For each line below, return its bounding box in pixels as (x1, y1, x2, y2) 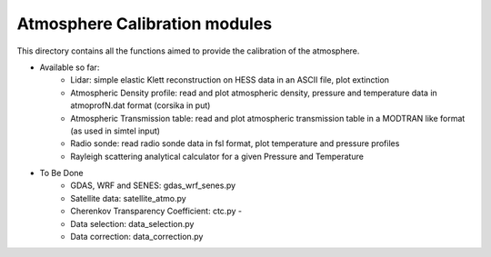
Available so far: (39, 62, 100, 73)
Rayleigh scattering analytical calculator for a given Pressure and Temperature (70, 151, 364, 162)
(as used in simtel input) (70, 125, 161, 136)
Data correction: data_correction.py (70, 232, 204, 242)
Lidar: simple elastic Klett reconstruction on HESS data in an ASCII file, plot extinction (70, 74, 390, 85)
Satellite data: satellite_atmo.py (70, 193, 186, 203)
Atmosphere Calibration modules (16, 14, 273, 34)
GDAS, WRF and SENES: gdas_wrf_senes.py (70, 180, 236, 191)
